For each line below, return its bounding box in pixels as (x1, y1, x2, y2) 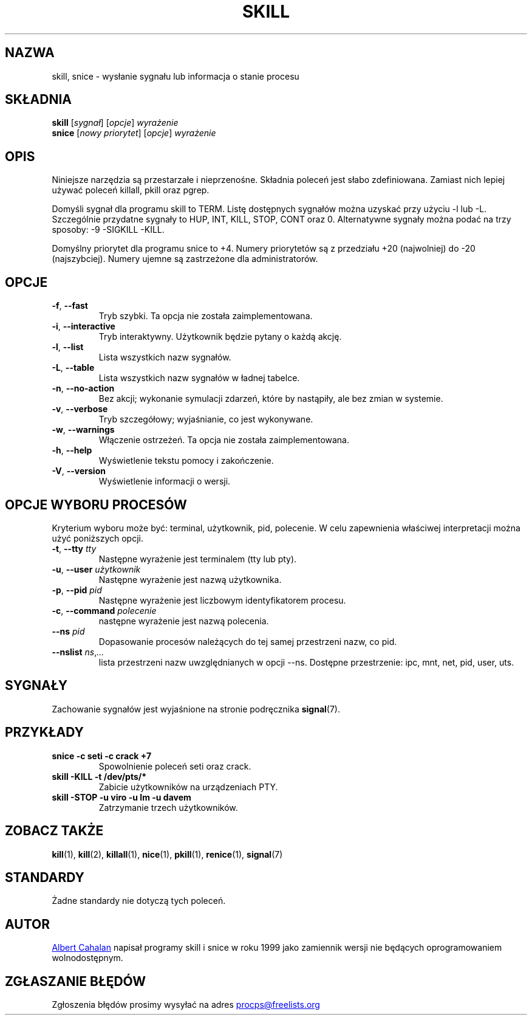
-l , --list (52, 342, 84, 353)
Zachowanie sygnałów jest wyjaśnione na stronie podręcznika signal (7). (52, 703, 340, 714)
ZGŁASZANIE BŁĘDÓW (5, 973, 146, 989)
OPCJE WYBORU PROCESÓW (5, 497, 187, 512)
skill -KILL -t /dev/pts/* (52, 771, 147, 782)
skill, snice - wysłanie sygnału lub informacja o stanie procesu (52, 71, 299, 81)
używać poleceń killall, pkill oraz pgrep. (52, 185, 210, 196)
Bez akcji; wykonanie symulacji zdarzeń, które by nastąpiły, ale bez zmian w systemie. (98, 393, 443, 404)
